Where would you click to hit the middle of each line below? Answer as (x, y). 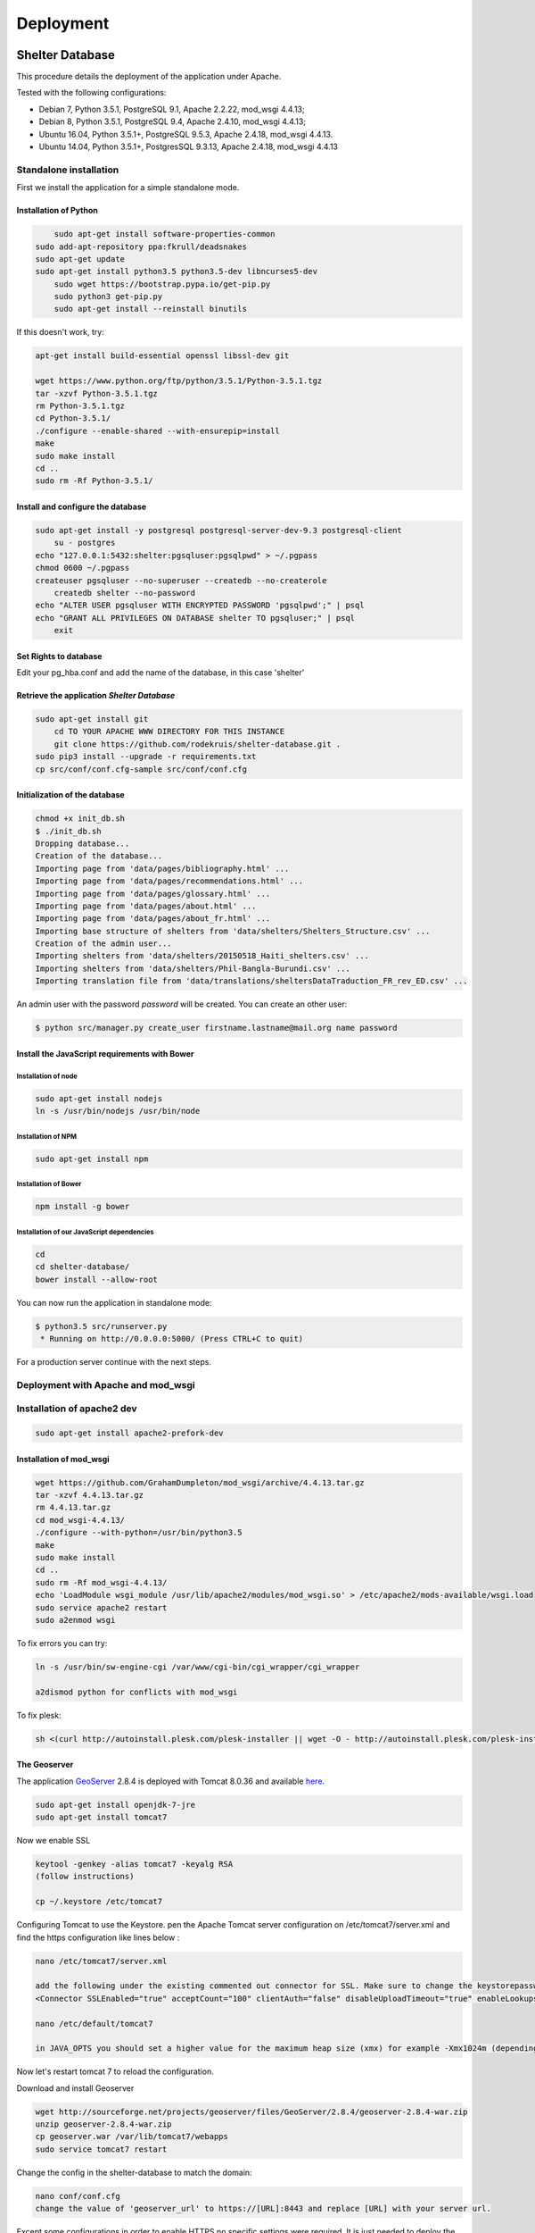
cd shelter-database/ (82, 1267)
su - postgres (85, 543)
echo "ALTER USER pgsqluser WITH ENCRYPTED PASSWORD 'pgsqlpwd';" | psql (200, 606)
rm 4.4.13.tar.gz (73, 1508)
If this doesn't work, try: (60, 332)
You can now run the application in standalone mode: (114, 1302)
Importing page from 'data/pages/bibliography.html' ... (162, 868)
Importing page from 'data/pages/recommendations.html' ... (169, 881)
